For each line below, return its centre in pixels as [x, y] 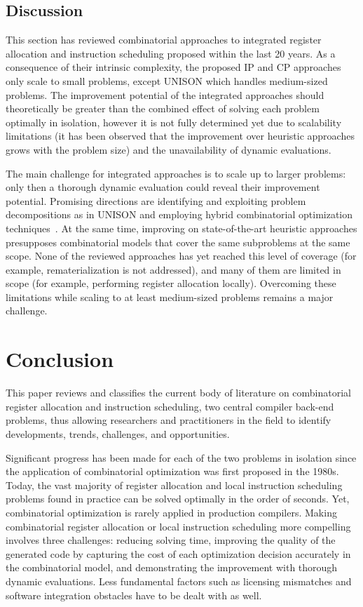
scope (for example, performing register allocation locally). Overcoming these [171, 283]
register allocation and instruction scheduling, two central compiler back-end [170, 406]
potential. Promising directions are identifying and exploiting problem [156, 200]
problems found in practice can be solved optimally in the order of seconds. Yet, [178, 499]
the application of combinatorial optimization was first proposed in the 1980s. [172, 471]
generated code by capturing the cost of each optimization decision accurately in [178, 553]
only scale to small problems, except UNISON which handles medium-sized [167, 80]
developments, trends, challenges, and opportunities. [118, 433]
